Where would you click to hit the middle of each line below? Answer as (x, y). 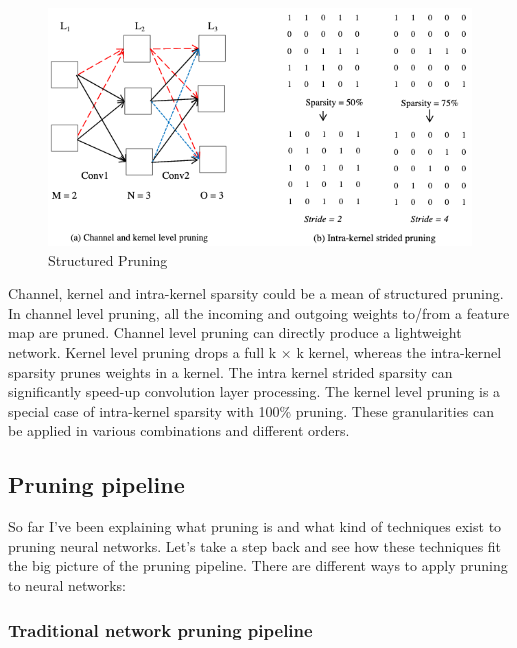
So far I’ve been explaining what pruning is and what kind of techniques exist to (255, 526)
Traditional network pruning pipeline (160, 629)
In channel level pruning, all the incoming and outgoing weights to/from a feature (259, 312)
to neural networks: (67, 584)
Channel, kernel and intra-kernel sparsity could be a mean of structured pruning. (256, 293)
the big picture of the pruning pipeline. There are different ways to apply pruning (258, 565)
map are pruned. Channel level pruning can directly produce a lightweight (235, 332)
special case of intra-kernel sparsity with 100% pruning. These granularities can (251, 410)
